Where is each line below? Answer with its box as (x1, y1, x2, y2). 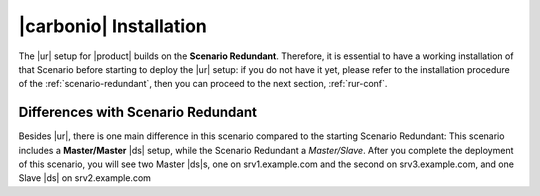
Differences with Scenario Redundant (18, 104, 258, 121)
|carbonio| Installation (18, 15, 207, 37)
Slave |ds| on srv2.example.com (18, 172, 152, 184)
